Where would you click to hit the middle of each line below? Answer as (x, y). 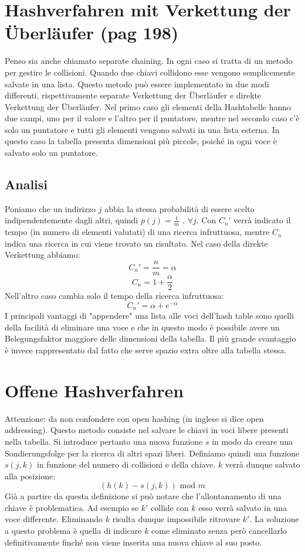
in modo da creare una (253, 441)
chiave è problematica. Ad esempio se (72, 507)
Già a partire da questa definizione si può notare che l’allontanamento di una (143, 496)
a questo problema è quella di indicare (73, 531)
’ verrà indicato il (260, 220)
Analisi (26, 184)
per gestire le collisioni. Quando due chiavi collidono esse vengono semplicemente (150, 72)
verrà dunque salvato (262, 464)
